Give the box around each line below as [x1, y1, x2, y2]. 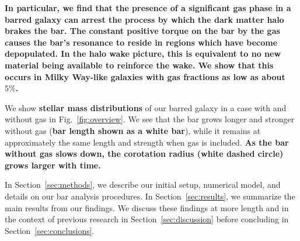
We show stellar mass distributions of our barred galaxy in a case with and [5, 101, 287, 113]
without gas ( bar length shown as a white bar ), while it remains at [5, 124, 261, 136]
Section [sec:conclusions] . [5, 224, 95, 236]
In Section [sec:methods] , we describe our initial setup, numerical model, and [5, 178, 281, 191]
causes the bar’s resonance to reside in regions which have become [5, 36, 278, 48]
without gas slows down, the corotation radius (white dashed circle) [5, 147, 284, 160]
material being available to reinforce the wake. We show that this [5, 58, 274, 71]
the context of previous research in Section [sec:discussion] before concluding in [5, 213, 289, 225]
